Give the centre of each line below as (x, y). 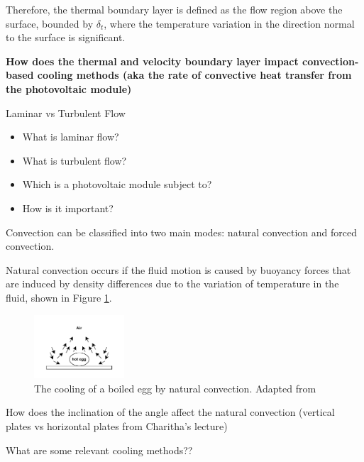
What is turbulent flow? (75, 160)
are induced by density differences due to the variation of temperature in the (172, 284)
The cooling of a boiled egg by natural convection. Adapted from (175, 388)
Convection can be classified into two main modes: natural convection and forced (181, 232)
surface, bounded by (50, 23)
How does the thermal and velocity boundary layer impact (152, 61)
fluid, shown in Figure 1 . (59, 297)
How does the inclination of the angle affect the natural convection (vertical (170, 412)
